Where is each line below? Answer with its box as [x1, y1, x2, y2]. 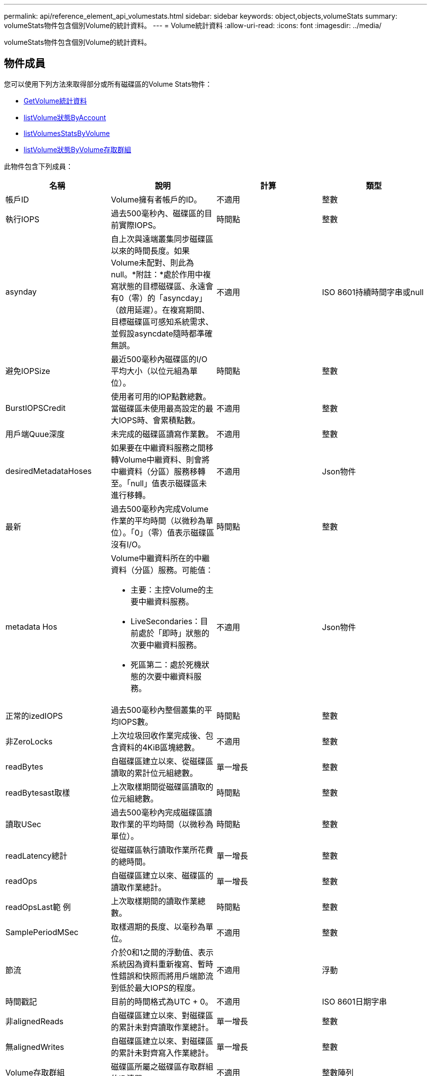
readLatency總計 [5, 850, 67, 861]
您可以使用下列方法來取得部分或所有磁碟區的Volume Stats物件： [4, 79, 212, 88]
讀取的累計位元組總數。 [111, 768, 198, 778]
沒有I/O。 [111, 539, 146, 549]
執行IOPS [5, 214, 40, 224]
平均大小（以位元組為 [111, 366, 190, 376]
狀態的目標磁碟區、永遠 [119, 281, 206, 291]
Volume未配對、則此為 [111, 257, 194, 268]
